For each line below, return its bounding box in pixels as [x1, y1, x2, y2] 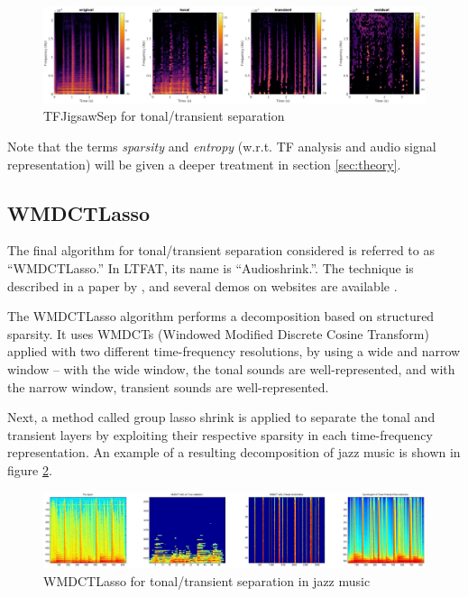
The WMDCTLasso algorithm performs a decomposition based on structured [7, 307, 435, 326]
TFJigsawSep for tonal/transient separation [43, 106, 285, 125]
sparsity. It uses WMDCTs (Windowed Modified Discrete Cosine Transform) [7, 324, 429, 343]
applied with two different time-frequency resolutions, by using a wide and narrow [7, 342, 461, 361]
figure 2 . [7, 460, 52, 479]
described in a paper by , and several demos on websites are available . [7, 276, 398, 295]
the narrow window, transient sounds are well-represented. [7, 377, 329, 396]
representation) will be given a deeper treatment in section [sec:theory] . [7, 154, 401, 173]
